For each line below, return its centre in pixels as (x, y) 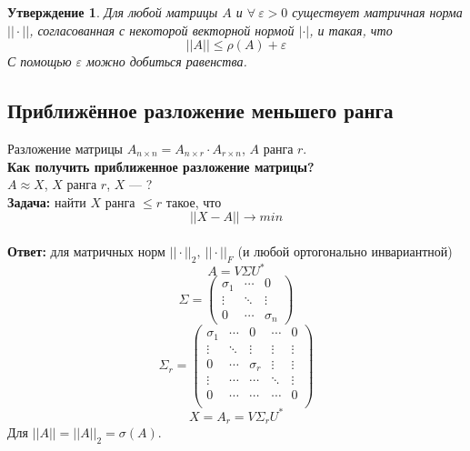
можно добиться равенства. (167, 61)
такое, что (194, 201)
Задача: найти (47, 201)
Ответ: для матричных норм (86, 251)
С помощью (40, 61)
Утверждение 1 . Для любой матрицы (113, 12)
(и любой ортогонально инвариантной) (345, 251)
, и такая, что (351, 30)
